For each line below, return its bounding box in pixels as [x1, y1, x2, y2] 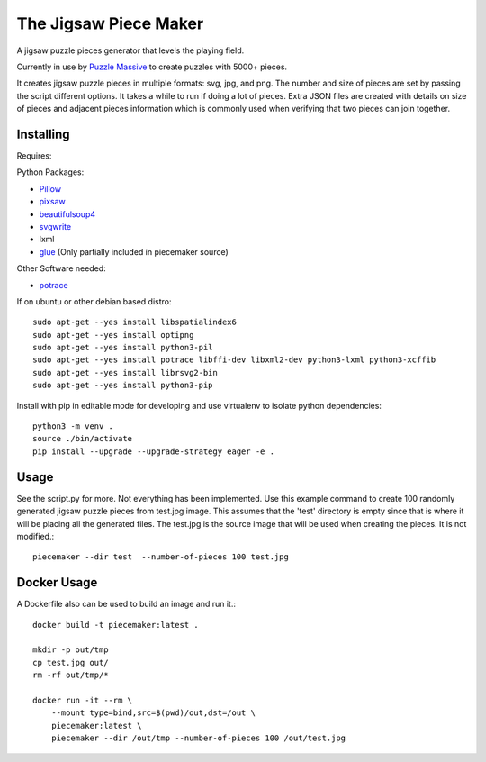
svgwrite [39, 221, 72, 231]
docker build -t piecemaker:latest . [32, 620, 200, 630]
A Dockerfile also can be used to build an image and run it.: [16, 599, 236, 610]
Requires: [16, 150, 52, 161]
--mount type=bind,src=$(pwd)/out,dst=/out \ [50, 708, 256, 718]
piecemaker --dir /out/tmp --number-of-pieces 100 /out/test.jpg [50, 733, 346, 743]
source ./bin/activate [32, 433, 133, 444]
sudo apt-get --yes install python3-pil [32, 342, 213, 353]
